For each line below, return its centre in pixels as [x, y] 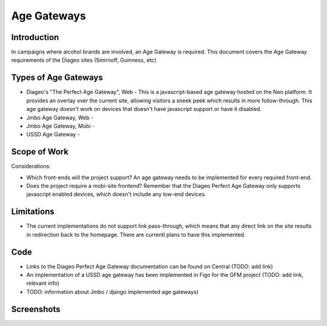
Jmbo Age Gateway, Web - [60, 118]
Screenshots [36, 309]
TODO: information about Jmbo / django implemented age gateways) [113, 291]
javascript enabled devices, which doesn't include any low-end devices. [116, 195]
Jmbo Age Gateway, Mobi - [61, 126]
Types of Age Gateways [57, 78]
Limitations [33, 212]
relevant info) [43, 283]
